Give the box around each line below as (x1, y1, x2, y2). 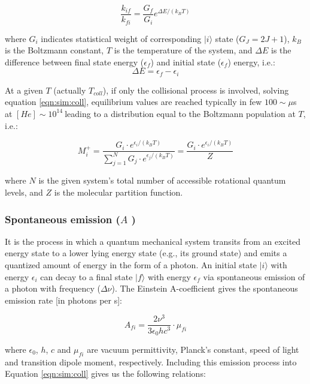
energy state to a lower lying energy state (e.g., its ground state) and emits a (5, 247, 287, 259)
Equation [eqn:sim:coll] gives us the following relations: (5, 367, 206, 380)
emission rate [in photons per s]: (5, 293, 122, 306)
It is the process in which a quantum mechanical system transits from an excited (5, 235, 301, 247)
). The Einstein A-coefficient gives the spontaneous (111, 282, 298, 295)
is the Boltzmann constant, (5, 44, 104, 56)
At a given (5, 83, 43, 96)
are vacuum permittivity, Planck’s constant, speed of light (87, 343, 299, 355)
